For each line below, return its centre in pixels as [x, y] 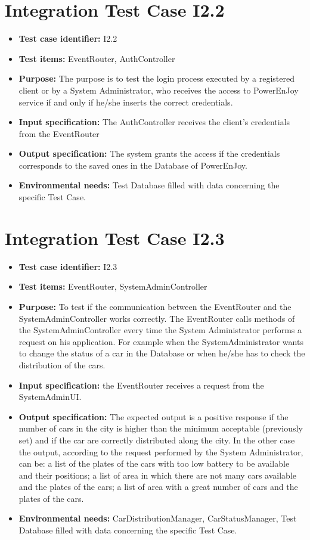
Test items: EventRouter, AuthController [97, 58]
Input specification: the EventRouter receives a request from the [141, 385]
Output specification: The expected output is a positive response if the [154, 416]
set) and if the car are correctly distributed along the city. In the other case [157, 440]
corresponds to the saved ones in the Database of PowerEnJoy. [133, 165]
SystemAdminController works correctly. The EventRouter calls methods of [157, 318]
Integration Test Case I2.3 [115, 238]
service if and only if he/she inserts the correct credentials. [126, 102]
